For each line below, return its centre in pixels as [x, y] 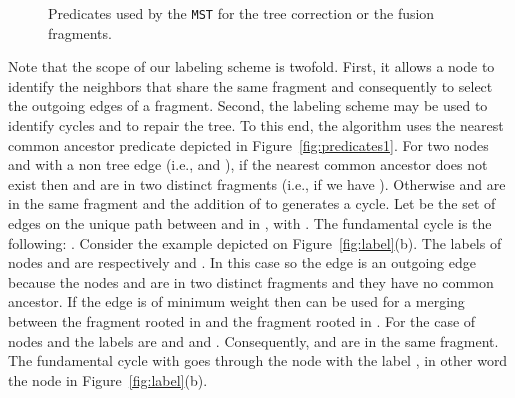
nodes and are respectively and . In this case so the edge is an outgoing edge [242, 262]
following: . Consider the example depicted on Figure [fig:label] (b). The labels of [255, 242]
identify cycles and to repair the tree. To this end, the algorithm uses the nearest [256, 125]
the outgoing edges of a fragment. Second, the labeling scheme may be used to [248, 105]
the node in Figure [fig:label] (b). [108, 379]
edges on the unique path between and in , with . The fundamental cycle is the [250, 223]
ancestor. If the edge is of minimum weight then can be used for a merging [236, 301]
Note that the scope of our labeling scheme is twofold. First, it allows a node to [251, 66]
